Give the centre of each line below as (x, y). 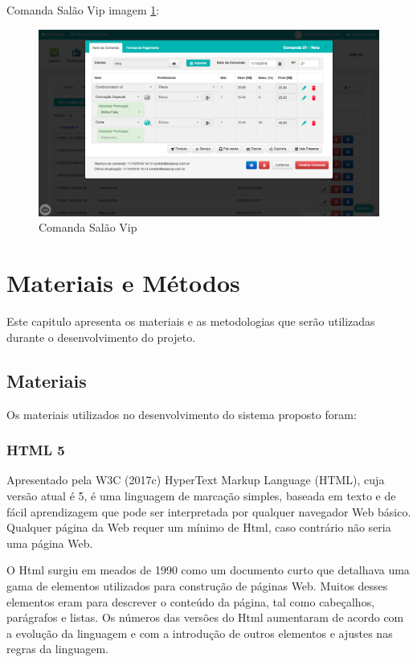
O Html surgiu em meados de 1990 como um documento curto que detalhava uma (208, 570)
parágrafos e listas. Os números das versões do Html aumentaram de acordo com (205, 617)
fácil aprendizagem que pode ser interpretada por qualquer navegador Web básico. (209, 511)
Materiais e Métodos (123, 283)
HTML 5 (36, 450)
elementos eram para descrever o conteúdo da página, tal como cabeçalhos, (191, 601)
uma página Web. (50, 543)
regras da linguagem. (57, 649)
